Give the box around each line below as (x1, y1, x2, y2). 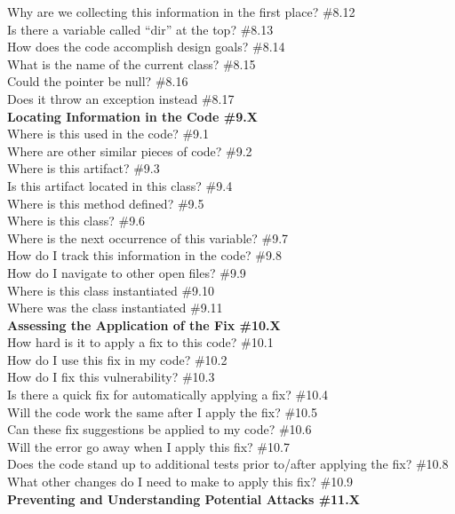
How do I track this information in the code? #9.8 (7, 246, 282, 265)
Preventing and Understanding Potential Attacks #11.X (7, 489, 360, 508)
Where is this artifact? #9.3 (7, 159, 160, 178)
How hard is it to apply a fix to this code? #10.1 (7, 333, 274, 352)
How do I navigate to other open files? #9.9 (7, 263, 246, 281)
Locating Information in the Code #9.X (7, 107, 258, 125)
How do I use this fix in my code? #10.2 (7, 350, 227, 368)
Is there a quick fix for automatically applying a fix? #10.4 (7, 385, 329, 404)
